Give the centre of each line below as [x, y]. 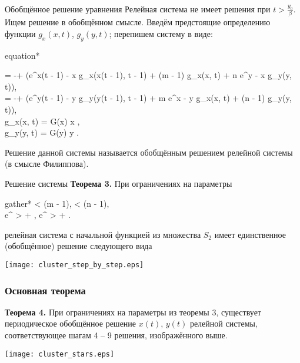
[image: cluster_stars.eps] [60, 354]
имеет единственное [250, 234]
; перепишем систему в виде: [161, 33]
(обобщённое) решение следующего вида [79, 246]
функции [20, 33]
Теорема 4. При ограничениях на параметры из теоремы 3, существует [133, 312]
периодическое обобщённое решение [71, 323]
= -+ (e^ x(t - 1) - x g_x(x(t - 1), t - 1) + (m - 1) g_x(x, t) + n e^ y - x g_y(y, [148, 75]
